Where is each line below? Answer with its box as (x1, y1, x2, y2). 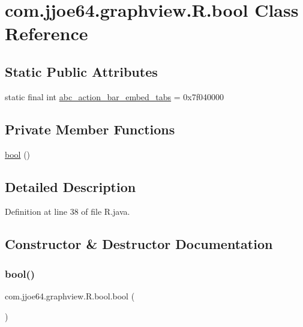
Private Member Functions (5, 119, 175, 138)
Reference (5, 21, 88, 46)
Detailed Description (5, 177, 136, 196)
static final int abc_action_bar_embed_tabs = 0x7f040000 (5, 90, 224, 103)
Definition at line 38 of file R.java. (5, 205, 130, 218)
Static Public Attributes (5, 62, 158, 80)
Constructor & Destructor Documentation (5, 235, 273, 253)
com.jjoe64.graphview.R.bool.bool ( (5, 289, 135, 302)
